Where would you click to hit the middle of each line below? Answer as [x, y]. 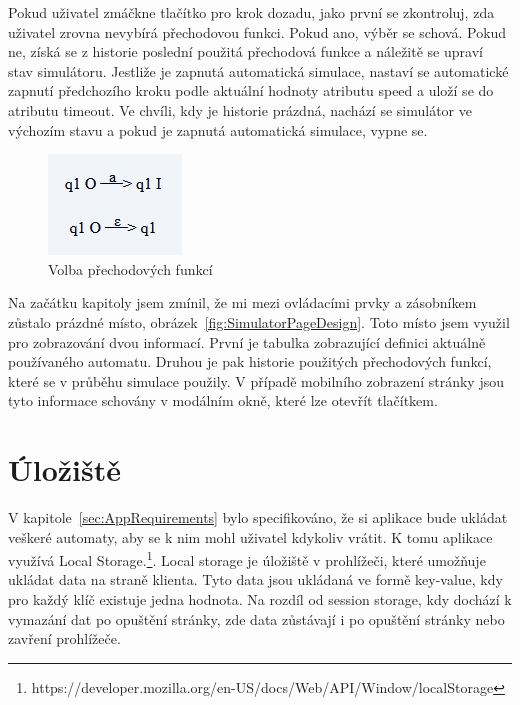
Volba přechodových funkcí [130, 268]
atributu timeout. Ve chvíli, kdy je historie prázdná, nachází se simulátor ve [240, 109]
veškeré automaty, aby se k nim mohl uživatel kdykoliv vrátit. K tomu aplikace [250, 536]
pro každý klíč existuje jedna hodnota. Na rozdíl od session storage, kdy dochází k [260, 599]
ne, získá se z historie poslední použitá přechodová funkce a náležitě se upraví [245, 51]
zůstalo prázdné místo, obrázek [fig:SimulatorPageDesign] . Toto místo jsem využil [259, 321]
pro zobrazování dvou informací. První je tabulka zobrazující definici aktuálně [247, 341]
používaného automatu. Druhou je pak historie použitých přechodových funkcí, [250, 361]
